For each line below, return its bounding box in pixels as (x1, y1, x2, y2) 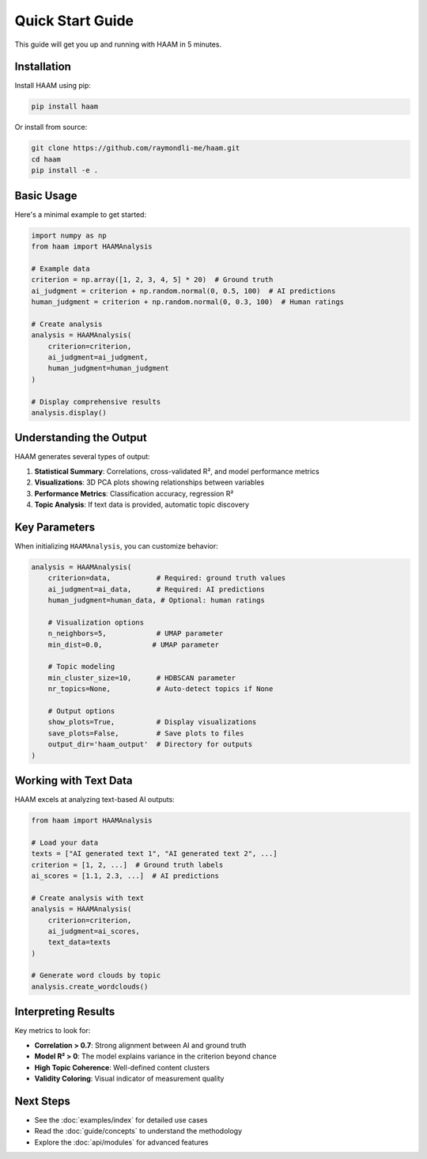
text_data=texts (47, 938, 111, 947)
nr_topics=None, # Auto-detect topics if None (47, 685, 274, 693)
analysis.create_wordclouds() (31, 982, 149, 991)
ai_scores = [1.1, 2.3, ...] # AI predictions (31, 871, 219, 880)
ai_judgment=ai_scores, (47, 926, 140, 936)
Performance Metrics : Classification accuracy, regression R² (34, 488, 234, 498)
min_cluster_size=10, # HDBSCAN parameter (47, 673, 236, 682)
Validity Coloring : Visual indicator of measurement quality (34, 1073, 225, 1083)
